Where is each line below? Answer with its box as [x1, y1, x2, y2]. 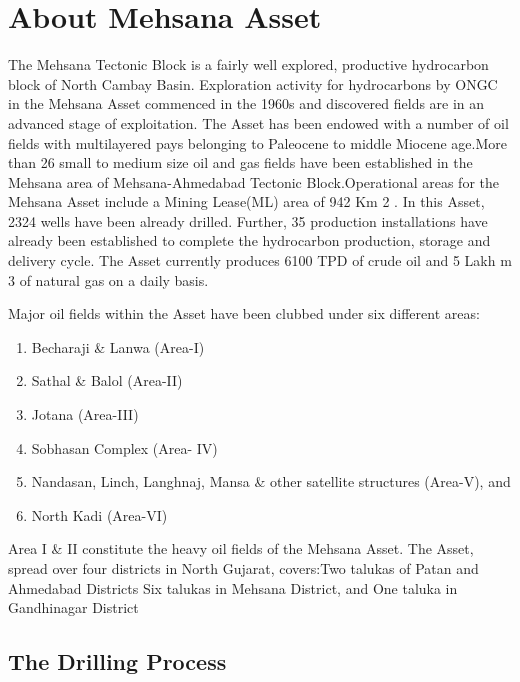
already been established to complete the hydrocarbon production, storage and [8, 230, 491, 251]
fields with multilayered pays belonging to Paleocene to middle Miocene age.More [8, 132, 507, 153]
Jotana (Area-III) [31, 404, 139, 425]
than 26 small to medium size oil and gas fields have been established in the [8, 152, 473, 173]
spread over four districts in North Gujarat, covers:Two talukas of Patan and [8, 558, 479, 578]
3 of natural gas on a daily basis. [8, 269, 209, 290]
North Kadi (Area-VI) [31, 504, 168, 525]
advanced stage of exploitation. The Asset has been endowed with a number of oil [8, 112, 509, 133]
